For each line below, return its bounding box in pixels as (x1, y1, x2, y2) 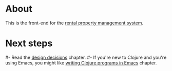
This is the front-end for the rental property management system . (5, 20, 144, 26)
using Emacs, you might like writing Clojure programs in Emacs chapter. (5, 59, 157, 66)
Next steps (5, 38, 53, 49)
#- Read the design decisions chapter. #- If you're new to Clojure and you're (5, 54, 167, 60)
